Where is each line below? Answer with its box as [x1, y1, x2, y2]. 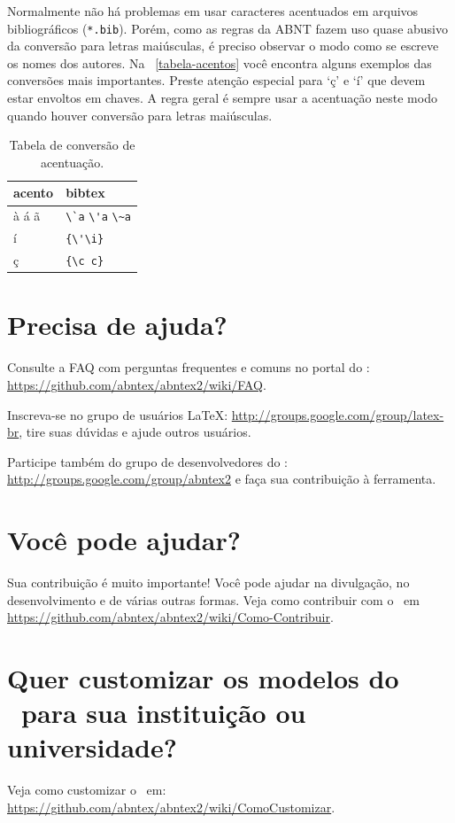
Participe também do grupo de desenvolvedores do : [7, 452, 289, 470]
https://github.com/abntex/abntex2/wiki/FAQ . [7, 375, 266, 393]
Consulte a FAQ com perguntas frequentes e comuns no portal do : [7, 358, 370, 377]
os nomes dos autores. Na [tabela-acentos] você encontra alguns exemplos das [7, 53, 432, 72]
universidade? [7, 729, 177, 765]
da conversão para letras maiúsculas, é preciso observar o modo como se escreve [7, 36, 439, 55]
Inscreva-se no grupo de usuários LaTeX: [7, 405, 228, 423]
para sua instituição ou [21, 695, 306, 731]
